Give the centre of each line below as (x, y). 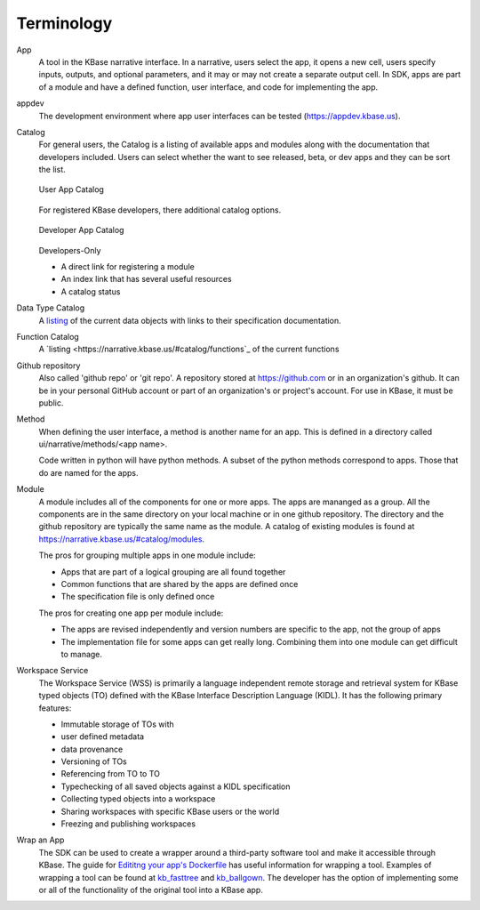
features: (55, 708)
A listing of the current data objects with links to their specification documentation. (190, 320)
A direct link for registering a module (128, 267)
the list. (52, 170)
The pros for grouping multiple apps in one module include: (148, 555)
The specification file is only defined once (138, 597)
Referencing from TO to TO (110, 774)
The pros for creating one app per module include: (131, 613)
